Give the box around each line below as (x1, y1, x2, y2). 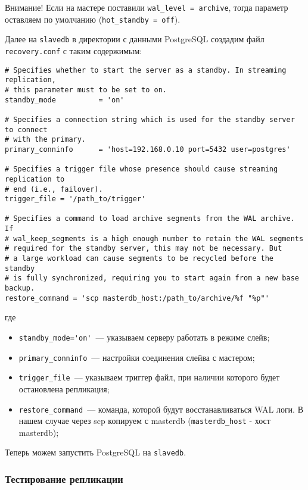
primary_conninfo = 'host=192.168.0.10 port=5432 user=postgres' (5, 145, 291, 154)
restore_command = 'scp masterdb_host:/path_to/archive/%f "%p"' (5, 294, 269, 302)
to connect (5, 125, 48, 134)
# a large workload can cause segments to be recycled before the (5, 254, 274, 263)
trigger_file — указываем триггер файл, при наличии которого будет (18, 371, 280, 383)
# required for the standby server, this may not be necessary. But (5, 244, 282, 253)
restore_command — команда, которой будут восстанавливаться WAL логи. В (18, 402, 304, 415)
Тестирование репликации (5, 472, 123, 486)
